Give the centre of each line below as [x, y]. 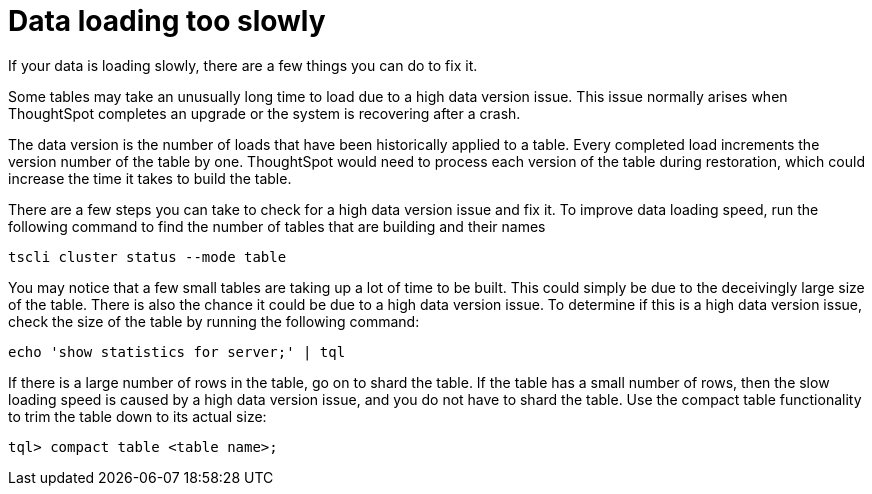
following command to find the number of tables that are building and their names [277, 226]
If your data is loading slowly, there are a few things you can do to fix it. [243, 65]
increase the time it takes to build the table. [150, 178]
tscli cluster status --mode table [147, 256]
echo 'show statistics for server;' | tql [177, 351]
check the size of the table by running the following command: [214, 321]
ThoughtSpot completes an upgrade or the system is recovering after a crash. [264, 113]
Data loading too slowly [167, 21]
